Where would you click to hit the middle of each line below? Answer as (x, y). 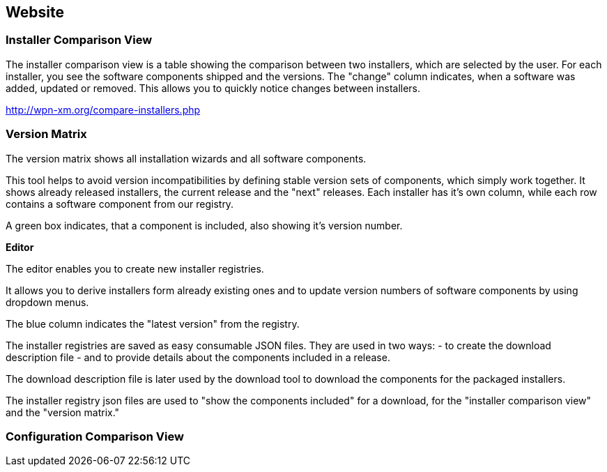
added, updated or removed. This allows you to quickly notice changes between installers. (213, 88)
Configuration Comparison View (95, 436)
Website (35, 12)
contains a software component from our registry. (120, 204)
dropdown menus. (47, 302)
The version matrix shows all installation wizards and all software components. (186, 158)
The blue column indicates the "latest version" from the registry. (153, 323)
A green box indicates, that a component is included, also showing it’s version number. (204, 225)
